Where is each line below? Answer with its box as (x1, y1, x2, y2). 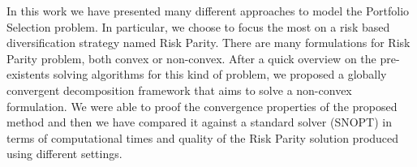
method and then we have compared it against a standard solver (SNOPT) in (6, 113, 392, 131)
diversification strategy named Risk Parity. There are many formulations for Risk (6, 34, 411, 51)
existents (6, 66, 50, 83)
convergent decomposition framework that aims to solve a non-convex (6, 81, 352, 98)
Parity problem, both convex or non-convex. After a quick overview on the (6, 49, 376, 66)
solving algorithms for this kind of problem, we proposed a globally (53, 66, 387, 83)
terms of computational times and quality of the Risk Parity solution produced (6, 129, 399, 146)
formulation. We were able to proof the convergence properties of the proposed (6, 97, 398, 114)
